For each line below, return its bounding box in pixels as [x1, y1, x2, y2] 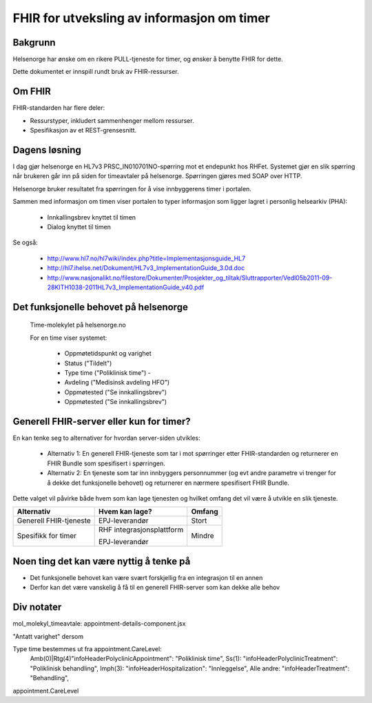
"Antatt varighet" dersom [12, 632, 84, 640]
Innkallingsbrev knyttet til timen [47, 213, 136, 221]
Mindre [191, 531, 214, 541]
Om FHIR [12, 86, 52, 97]
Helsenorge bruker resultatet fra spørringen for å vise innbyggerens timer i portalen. [12, 184, 251, 193]
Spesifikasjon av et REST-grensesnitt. [30, 126, 137, 135]
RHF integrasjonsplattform [99, 525, 184, 535]
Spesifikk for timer [17, 531, 77, 541]
